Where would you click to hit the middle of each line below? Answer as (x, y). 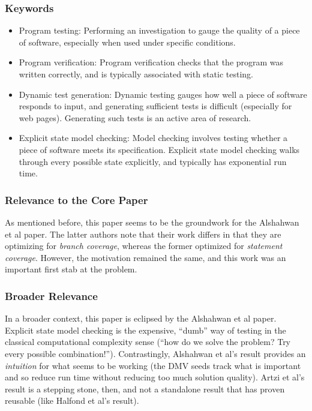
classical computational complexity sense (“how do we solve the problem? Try (148, 342)
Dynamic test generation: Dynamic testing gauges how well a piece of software (163, 94)
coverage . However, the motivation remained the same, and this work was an (145, 257)
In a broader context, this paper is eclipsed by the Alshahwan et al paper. (141, 318)
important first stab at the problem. (71, 269)
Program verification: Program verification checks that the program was (151, 62)
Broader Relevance (51, 295)
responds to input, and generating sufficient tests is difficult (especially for (155, 106)
